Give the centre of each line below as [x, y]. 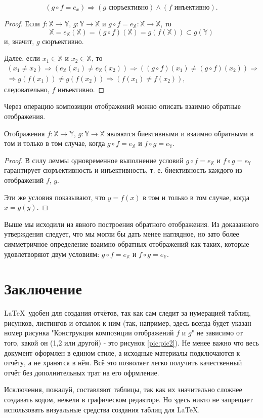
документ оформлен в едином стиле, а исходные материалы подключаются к [122, 352]
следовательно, [27, 89]
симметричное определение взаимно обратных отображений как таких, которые [127, 243]
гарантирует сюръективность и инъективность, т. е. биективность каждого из [123, 170]
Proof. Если [22, 23]
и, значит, [19, 41]
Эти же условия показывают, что [55, 197]
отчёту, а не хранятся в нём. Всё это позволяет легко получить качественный [123, 363]
